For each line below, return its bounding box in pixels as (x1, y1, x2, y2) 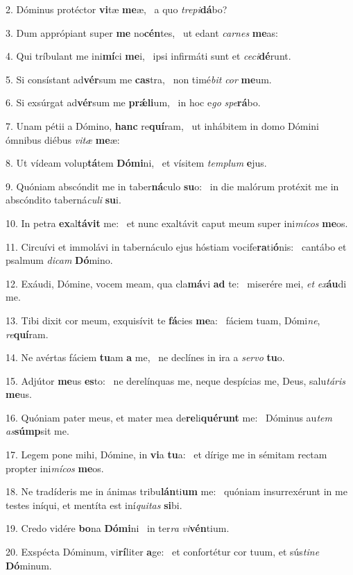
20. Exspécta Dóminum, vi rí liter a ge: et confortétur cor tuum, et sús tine (6, 544, 320, 559)
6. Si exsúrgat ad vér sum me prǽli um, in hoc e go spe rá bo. (6, 95, 261, 110)
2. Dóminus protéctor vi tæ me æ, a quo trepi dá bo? (6, 2, 227, 16)
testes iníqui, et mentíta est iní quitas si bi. (6, 497, 182, 512)
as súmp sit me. (6, 424, 69, 438)
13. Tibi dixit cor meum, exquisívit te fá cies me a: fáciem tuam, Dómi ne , (6, 312, 320, 327)
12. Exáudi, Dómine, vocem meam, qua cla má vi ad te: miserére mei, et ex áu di (6, 276, 347, 290)
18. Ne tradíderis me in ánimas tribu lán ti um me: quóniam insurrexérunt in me (6, 484, 347, 499)
